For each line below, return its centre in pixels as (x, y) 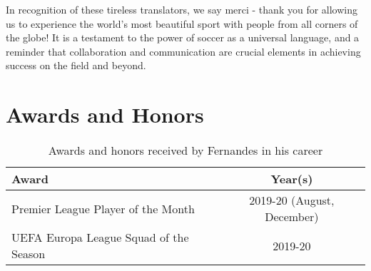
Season (29, 254)
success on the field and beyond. (76, 65)
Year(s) (292, 179)
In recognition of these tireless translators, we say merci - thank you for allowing (182, 9)
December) (292, 217)
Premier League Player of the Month (103, 208)
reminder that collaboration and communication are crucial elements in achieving (183, 51)
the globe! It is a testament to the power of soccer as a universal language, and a (183, 37)
